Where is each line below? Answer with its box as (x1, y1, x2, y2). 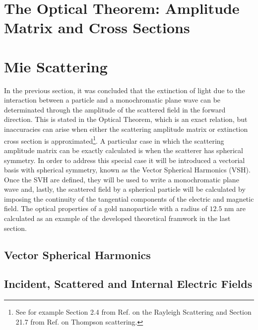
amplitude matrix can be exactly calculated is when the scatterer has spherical (4, 145, 243, 155)
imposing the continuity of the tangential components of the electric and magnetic (4, 193, 254, 204)
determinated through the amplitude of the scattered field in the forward (4, 104, 226, 114)
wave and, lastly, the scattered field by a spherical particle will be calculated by (4, 184, 246, 194)
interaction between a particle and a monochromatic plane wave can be (4, 95, 221, 105)
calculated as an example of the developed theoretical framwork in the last (4, 213, 231, 223)
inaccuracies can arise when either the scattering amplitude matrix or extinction (4, 124, 248, 134)
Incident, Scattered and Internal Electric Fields (4, 276, 253, 291)
